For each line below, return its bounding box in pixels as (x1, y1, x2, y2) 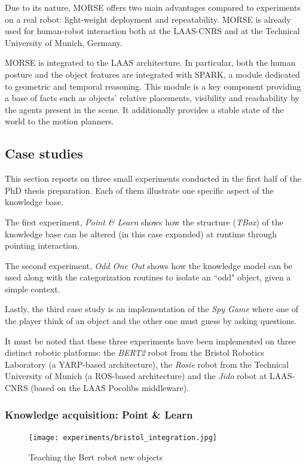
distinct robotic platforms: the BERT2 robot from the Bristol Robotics (5, 346, 264, 359)
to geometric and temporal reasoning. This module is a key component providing (5, 80, 301, 92)
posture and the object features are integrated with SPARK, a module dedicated (5, 68, 300, 80)
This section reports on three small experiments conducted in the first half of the (5, 172, 302, 185)
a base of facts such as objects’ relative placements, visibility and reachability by (5, 91, 299, 104)
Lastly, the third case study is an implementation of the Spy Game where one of (5, 303, 299, 315)
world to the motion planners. (5, 115, 114, 127)
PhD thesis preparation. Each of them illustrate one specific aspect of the (5, 184, 274, 196)
